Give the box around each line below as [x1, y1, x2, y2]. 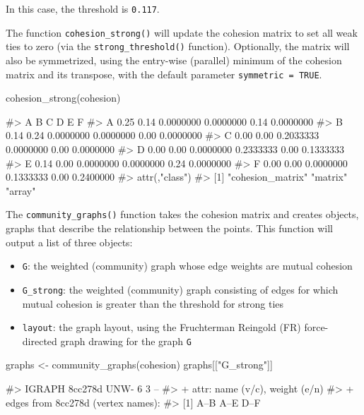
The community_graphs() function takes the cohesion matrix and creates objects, [6, 207, 359, 222]
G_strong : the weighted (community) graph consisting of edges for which [22, 282, 339, 296]
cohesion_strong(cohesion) [6, 90, 121, 105]
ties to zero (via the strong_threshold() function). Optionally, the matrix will [6, 39, 350, 54]
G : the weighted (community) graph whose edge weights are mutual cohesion [22, 258, 353, 273]
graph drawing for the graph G [60, 333, 192, 348]
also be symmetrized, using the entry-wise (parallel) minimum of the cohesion [6, 52, 342, 67]
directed [22, 333, 57, 348]
